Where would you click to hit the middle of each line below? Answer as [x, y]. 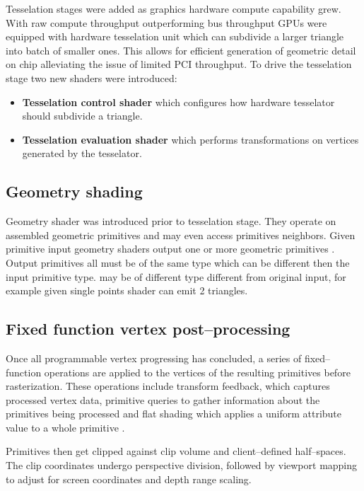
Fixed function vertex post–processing [148, 329]
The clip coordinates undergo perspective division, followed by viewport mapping [182, 465]
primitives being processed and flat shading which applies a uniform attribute [174, 414]
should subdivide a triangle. [82, 116]
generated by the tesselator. [82, 153]
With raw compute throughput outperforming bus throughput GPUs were [166, 22]
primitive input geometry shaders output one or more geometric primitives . [170, 249]
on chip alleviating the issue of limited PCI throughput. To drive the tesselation [179, 64]
